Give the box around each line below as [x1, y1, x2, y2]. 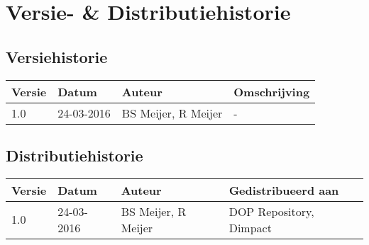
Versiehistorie [6, 45, 108, 67]
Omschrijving [233, 83, 310, 100]
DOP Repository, [228, 203, 314, 220]
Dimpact [228, 219, 272, 236]
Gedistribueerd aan [228, 181, 339, 198]
